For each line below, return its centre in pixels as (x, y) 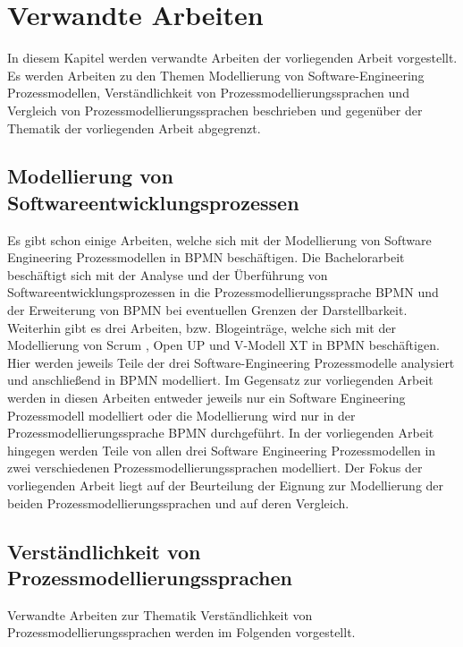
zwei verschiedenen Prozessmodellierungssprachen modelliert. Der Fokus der (215, 468)
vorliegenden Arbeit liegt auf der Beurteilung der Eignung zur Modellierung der (226, 485)
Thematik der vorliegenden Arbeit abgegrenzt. (134, 128)
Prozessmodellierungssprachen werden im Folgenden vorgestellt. (181, 632)
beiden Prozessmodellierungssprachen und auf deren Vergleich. (178, 502)
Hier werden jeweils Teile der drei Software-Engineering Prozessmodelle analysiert (231, 362)
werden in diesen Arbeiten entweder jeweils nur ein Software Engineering (206, 398)
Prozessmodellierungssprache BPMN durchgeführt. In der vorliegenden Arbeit (221, 433)
